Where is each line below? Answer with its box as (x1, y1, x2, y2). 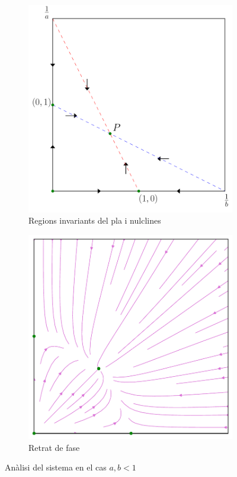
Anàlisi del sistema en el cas (5, 461, 107, 473)
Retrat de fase (28, 441, 80, 453)
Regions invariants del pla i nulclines (28, 214, 161, 227)
